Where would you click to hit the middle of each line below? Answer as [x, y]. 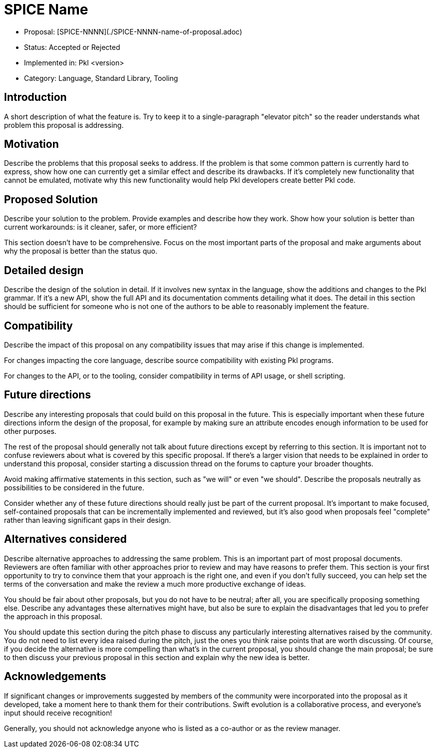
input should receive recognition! [58, 713]
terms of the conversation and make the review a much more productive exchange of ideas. [155, 584]
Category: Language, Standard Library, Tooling [101, 78]
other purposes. [30, 431]
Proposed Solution [51, 199]
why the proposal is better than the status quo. [81, 251]
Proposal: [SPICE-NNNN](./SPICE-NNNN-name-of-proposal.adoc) [133, 31]
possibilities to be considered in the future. [74, 487]
